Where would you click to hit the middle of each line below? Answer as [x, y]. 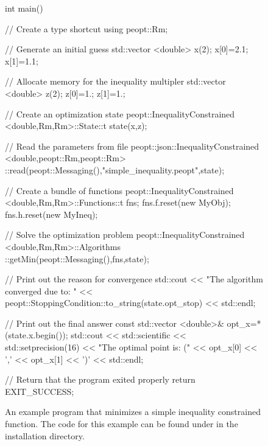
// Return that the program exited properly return [100, 379]
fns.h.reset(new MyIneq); [51, 214]
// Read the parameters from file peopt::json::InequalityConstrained [132, 146]
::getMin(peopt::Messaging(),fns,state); [77, 258]
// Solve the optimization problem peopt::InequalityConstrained [125, 235]
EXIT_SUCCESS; [40, 391]
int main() [24, 8]
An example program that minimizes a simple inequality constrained [133, 412]
